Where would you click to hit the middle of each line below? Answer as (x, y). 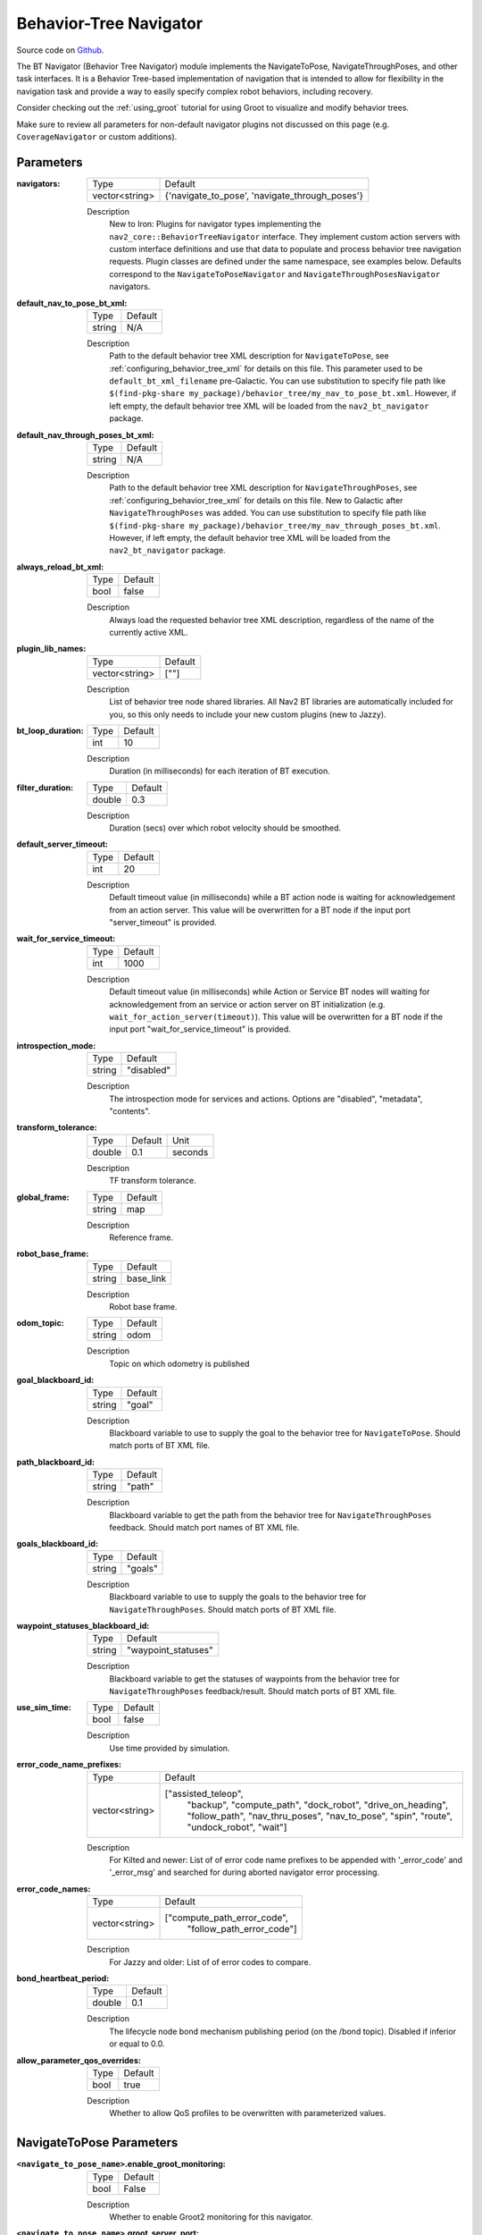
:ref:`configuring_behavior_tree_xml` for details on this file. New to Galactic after (256, 500)
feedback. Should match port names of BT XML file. (204, 1527)
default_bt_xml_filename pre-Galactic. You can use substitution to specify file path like (278, 381)
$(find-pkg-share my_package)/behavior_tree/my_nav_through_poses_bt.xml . (275, 525)
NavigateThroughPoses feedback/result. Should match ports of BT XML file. (253, 1691)
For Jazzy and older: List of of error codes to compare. (210, 1961)
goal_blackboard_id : (55, 1380)
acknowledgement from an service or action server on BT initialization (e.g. (247, 1004)
